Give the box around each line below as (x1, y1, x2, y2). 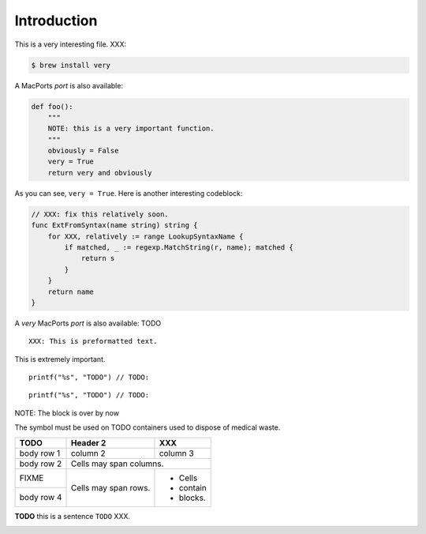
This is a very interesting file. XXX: (14, 39, 127, 49)
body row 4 (19, 491, 62, 502)
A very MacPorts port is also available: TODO (14, 318, 162, 328)
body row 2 (19, 458, 62, 469)
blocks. (178, 492, 207, 503)
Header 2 (70, 437, 106, 448)
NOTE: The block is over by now (14, 408, 120, 418)
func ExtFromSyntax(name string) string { (31, 221, 198, 230)
